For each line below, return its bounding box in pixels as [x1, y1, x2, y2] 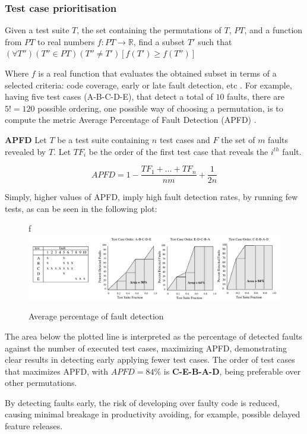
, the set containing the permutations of [77, 24, 221, 36]
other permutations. [5, 376, 77, 389]
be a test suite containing [57, 133, 150, 145]
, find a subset [133, 35, 185, 47]
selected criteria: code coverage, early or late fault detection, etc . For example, [5, 78, 292, 91]
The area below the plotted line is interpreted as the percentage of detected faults [5, 330, 302, 342]
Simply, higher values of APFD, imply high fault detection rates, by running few [5, 191, 298, 203]
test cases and [159, 133, 210, 145]
